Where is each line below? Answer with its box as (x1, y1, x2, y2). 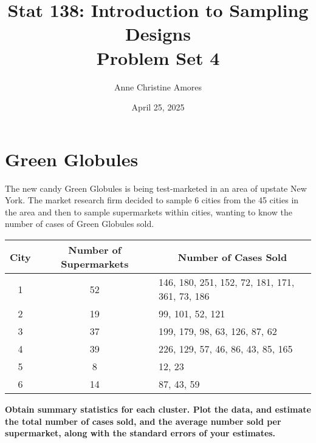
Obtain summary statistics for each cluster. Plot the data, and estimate (5, 403, 311, 415)
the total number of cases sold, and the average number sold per (5, 414, 281, 427)
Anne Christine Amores (114, 80, 202, 93)
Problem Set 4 (96, 45, 220, 70)
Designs (125, 21, 191, 46)
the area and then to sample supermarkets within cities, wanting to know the (5, 205, 292, 218)
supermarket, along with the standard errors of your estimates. (5, 427, 276, 439)
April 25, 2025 (131, 101, 185, 113)
